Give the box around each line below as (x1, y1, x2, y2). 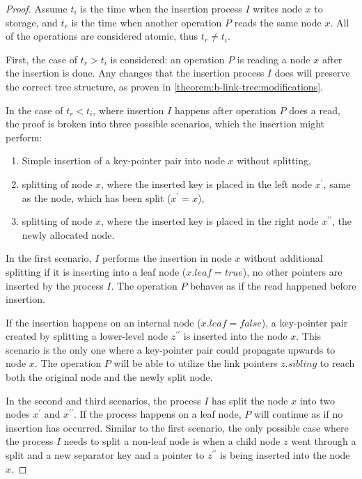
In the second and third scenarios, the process (6, 393, 201, 407)
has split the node (211, 393, 288, 407)
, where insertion (93, 102, 164, 117)
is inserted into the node (183, 329, 288, 343)
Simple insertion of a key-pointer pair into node (22, 153, 225, 168)
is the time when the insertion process (80, 1, 242, 15)
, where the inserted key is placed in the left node (100, 176, 313, 191)
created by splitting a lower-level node (6, 329, 168, 343)
